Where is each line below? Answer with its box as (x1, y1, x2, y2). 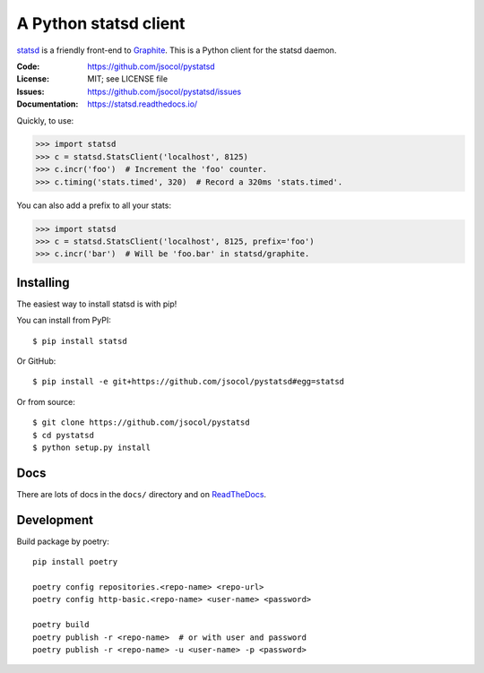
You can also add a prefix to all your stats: (16, 200, 172, 211)
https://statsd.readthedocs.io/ (87, 99, 198, 109)
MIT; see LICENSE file (87, 73, 169, 84)
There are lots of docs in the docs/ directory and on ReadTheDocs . (16, 488, 267, 499)
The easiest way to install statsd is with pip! (16, 298, 177, 309)
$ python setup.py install (32, 443, 151, 453)
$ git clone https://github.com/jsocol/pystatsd (32, 418, 250, 427)
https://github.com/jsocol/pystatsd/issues (87, 86, 242, 97)
